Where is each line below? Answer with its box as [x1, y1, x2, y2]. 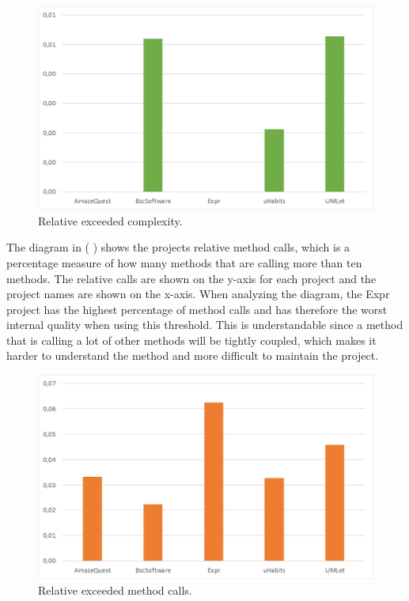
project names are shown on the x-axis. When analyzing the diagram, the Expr [6, 285, 390, 302]
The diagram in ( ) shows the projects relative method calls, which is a [6, 239, 350, 255]
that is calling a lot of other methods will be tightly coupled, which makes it [6, 331, 377, 348]
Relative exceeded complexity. [38, 212, 183, 229]
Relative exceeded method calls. [38, 581, 192, 598]
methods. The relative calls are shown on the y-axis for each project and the [6, 270, 377, 286]
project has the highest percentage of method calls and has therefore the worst [6, 300, 388, 317]
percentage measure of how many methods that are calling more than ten [6, 254, 362, 270]
